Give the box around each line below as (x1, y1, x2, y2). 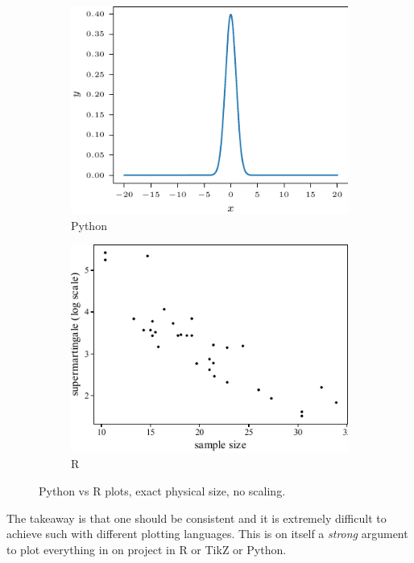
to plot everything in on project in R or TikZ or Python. (6, 540, 287, 557)
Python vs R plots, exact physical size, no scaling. (39, 482, 286, 499)
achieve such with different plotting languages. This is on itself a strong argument (6, 525, 408, 542)
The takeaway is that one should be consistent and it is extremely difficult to (6, 509, 387, 526)
